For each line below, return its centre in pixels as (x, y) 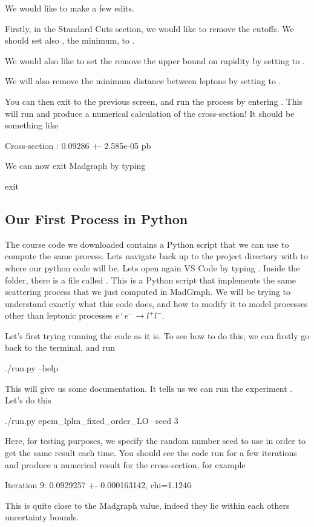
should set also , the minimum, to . (70, 40)
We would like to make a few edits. (70, 8)
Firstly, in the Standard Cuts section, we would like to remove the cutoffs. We (149, 28)
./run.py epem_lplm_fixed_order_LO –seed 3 (92, 420)
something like (31, 125)
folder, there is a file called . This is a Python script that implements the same (151, 280)
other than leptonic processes (59, 315)
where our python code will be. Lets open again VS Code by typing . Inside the (152, 267)
